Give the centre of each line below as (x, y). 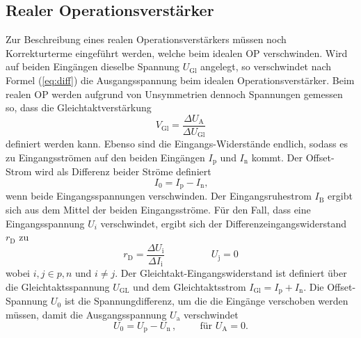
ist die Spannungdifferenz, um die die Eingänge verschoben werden (206, 301)
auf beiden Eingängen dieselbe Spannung (93, 66)
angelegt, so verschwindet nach (266, 66)
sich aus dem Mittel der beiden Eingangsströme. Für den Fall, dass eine (158, 209)
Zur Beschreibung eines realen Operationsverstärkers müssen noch (146, 39)
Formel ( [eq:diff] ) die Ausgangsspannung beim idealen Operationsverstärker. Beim (180, 80)
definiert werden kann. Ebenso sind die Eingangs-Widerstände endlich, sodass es (177, 144)
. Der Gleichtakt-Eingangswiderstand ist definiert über (231, 273)
